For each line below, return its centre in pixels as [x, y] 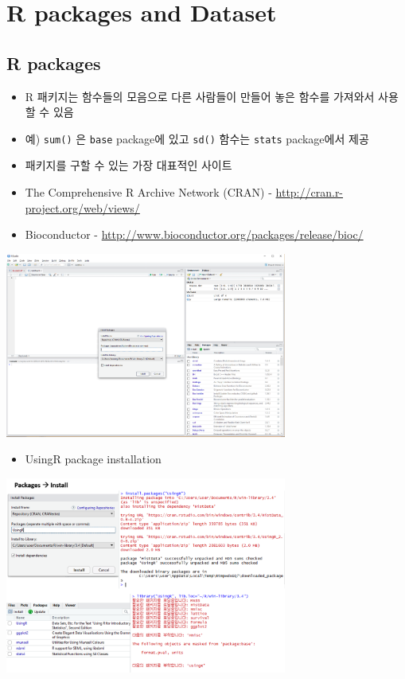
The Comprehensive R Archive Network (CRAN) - [148, 192]
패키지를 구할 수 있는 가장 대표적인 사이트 [129, 165]
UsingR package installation [93, 459]
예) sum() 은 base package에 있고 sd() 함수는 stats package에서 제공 [197, 138]
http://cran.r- [310, 192]
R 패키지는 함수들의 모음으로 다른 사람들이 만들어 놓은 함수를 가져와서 [200, 96]
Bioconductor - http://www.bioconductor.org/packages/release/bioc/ [194, 234]
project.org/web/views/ [82, 207]
